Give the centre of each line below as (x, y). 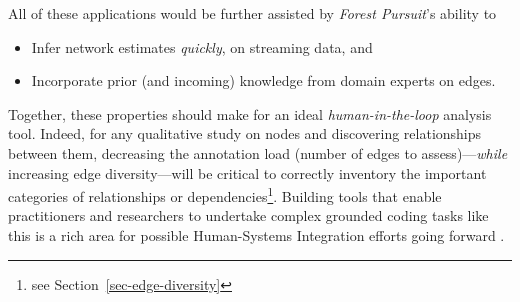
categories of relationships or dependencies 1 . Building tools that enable (225, 194)
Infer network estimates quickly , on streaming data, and (202, 46)
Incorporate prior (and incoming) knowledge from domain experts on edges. (263, 80)
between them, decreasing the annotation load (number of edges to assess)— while (258, 152)
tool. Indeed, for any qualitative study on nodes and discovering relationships (245, 133)
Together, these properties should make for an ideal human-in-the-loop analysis (250, 113)
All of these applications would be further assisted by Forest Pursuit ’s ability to (252, 13)
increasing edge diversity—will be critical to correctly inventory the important (247, 172)
